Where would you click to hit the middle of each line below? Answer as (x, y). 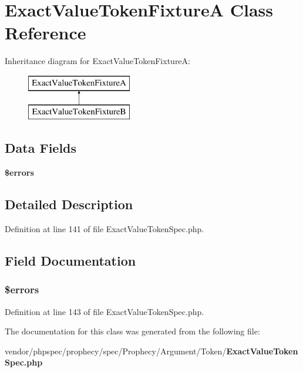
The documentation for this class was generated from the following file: (132, 331)
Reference (46, 33)
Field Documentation (70, 261)
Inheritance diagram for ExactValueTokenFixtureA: (97, 61)
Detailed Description (69, 204)
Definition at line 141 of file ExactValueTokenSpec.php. (105, 229)
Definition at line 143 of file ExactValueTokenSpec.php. (105, 311)
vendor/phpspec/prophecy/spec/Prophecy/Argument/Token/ (116, 351)
